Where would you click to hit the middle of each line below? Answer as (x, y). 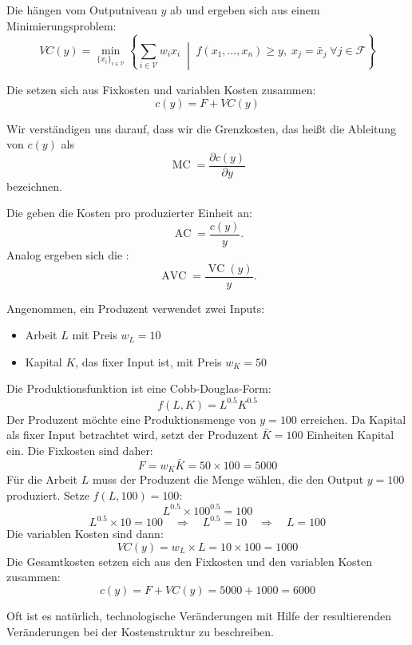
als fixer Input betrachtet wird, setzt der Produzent (133, 435)
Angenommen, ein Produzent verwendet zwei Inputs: (136, 308)
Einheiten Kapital (351, 435)
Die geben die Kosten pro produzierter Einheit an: (129, 213)
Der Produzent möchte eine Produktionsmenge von (131, 419)
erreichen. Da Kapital (353, 419)
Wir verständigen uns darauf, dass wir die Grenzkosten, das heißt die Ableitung (202, 128)
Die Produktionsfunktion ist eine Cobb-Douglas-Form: (139, 388)
